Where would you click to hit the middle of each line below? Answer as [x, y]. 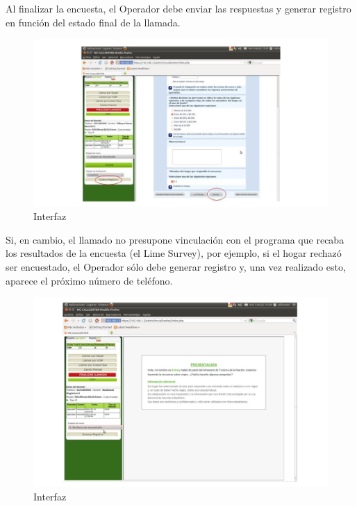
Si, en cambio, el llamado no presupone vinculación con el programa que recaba [175, 239]
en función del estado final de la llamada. [93, 22]
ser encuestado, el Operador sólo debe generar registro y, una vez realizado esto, [176, 266]
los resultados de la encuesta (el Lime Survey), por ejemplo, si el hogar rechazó [174, 253]
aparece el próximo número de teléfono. [89, 280]
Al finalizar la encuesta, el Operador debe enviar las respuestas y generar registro [178, 8]
